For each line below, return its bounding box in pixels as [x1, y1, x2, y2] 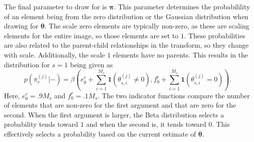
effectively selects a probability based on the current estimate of [4, 129, 196, 139]
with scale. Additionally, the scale [4, 49, 105, 59]
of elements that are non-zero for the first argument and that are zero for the [4, 100, 236, 110]
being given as [70, 59, 113, 69]
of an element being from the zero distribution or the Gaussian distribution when [4, 11, 249, 21]
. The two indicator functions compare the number [97, 90, 250, 100]
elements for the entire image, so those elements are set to [4, 30, 179, 40]
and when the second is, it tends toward [86, 119, 206, 129]
